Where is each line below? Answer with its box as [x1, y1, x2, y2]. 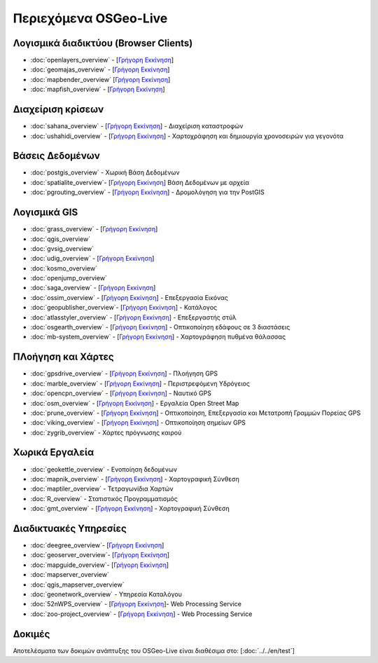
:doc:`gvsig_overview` [30, 244, 94, 252]
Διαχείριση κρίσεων [13, 104, 104, 116]
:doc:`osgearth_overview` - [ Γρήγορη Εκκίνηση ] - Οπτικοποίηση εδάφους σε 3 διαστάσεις [30, 323, 290, 331]
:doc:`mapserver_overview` [30, 570, 110, 579]
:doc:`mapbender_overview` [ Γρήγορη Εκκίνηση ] [30, 75, 171, 83]
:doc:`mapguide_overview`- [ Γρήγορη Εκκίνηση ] [30, 561, 169, 569]
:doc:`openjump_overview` [30, 274, 108, 282]
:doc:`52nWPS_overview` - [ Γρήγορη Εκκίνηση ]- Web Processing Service [30, 600, 241, 608]
